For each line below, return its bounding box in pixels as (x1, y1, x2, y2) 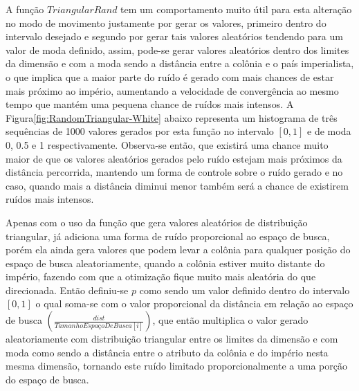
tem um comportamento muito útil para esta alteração (120, 2, 352, 16)
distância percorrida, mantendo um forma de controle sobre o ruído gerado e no (6, 165, 343, 179)
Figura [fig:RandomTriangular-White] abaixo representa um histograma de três (6, 110, 338, 125)
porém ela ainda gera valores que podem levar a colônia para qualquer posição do (6, 242, 351, 257)
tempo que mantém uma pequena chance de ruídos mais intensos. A (6, 97, 294, 111)
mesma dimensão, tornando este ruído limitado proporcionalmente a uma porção (6, 358, 347, 373)
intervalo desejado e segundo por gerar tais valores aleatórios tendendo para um (6, 29, 343, 44)
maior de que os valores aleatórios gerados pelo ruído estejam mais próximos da (6, 151, 342, 165)
